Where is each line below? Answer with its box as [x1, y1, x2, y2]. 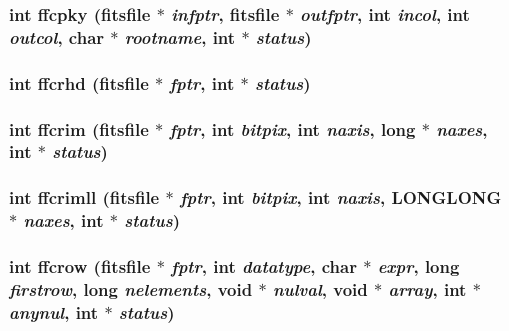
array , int [388, 276, 467, 301]
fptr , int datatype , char [171, 254, 357, 279]
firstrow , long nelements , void [9, 276, 253, 301]
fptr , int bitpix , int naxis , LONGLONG [179, 185, 502, 210]
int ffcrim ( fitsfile [9, 116, 149, 141]
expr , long [377, 254, 460, 279]
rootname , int [124, 24, 236, 49]
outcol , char [9, 24, 105, 49]
